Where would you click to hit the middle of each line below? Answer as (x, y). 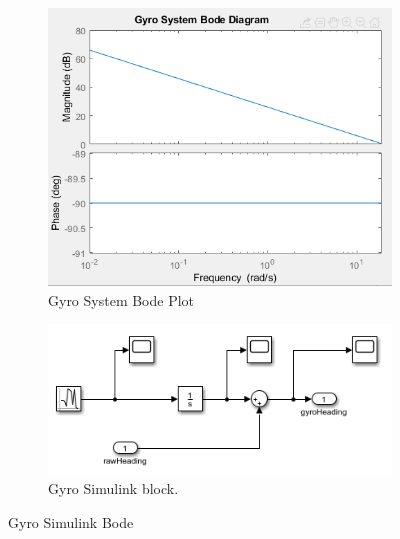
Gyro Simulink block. (113, 488)
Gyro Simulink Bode (71, 521)
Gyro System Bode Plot (121, 299)
